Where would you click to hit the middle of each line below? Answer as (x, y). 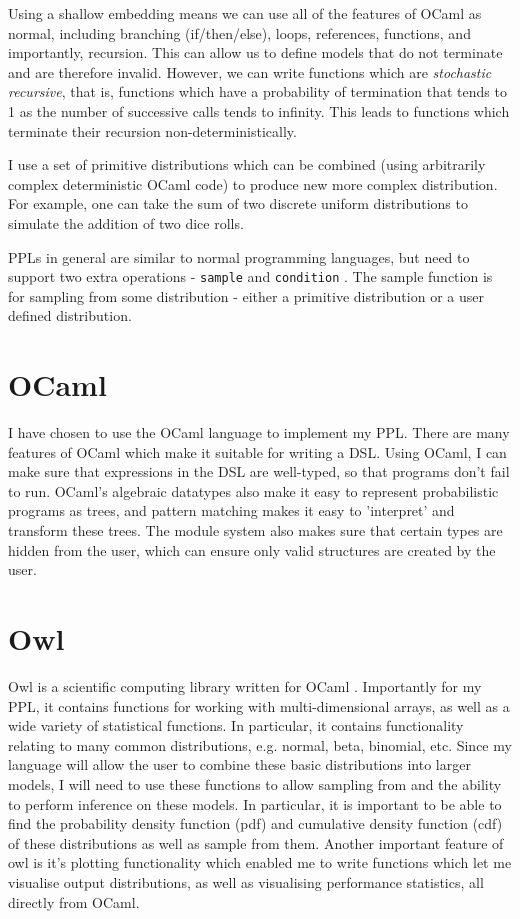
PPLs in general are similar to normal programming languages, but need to (239, 256)
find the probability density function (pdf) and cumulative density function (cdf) (255, 823)
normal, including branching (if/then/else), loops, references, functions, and (239, 32)
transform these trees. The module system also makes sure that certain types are (255, 530)
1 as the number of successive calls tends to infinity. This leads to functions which (259, 110)
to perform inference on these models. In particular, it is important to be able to (255, 803)
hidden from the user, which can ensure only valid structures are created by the (252, 549)
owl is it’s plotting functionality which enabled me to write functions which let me (260, 862)
